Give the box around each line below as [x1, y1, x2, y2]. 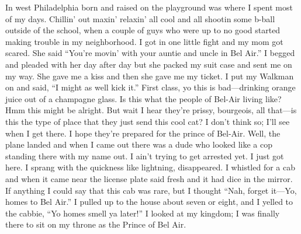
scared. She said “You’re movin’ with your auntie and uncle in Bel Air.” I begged [5, 47, 295, 59]
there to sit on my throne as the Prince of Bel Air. [5, 218, 186, 230]
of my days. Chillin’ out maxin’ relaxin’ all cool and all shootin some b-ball [5, 12, 275, 25]
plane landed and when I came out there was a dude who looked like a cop [5, 138, 273, 151]
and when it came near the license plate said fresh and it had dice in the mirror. [5, 172, 293, 184]
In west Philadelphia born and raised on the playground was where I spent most [5, 1, 293, 13]
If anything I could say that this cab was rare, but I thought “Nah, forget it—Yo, [5, 184, 297, 196]
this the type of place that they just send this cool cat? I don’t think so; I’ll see [5, 115, 290, 127]
